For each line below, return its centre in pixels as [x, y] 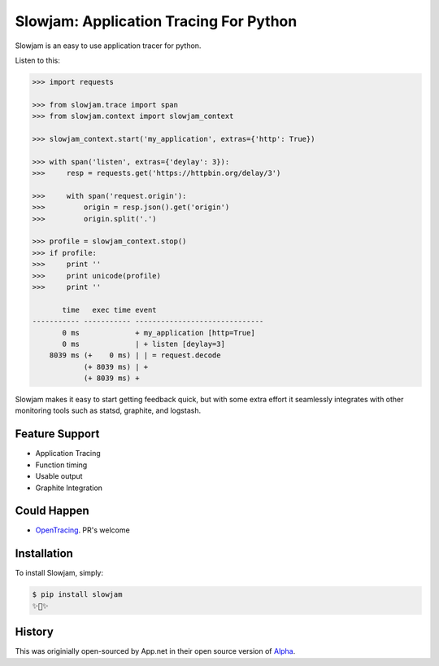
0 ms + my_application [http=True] [159, 333]
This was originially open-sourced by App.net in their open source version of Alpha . [155, 651]
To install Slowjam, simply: [59, 573]
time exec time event [110, 310]
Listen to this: [37, 60]
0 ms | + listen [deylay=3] [143, 344]
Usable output [59, 476]
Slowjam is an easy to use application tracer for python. [108, 46]
